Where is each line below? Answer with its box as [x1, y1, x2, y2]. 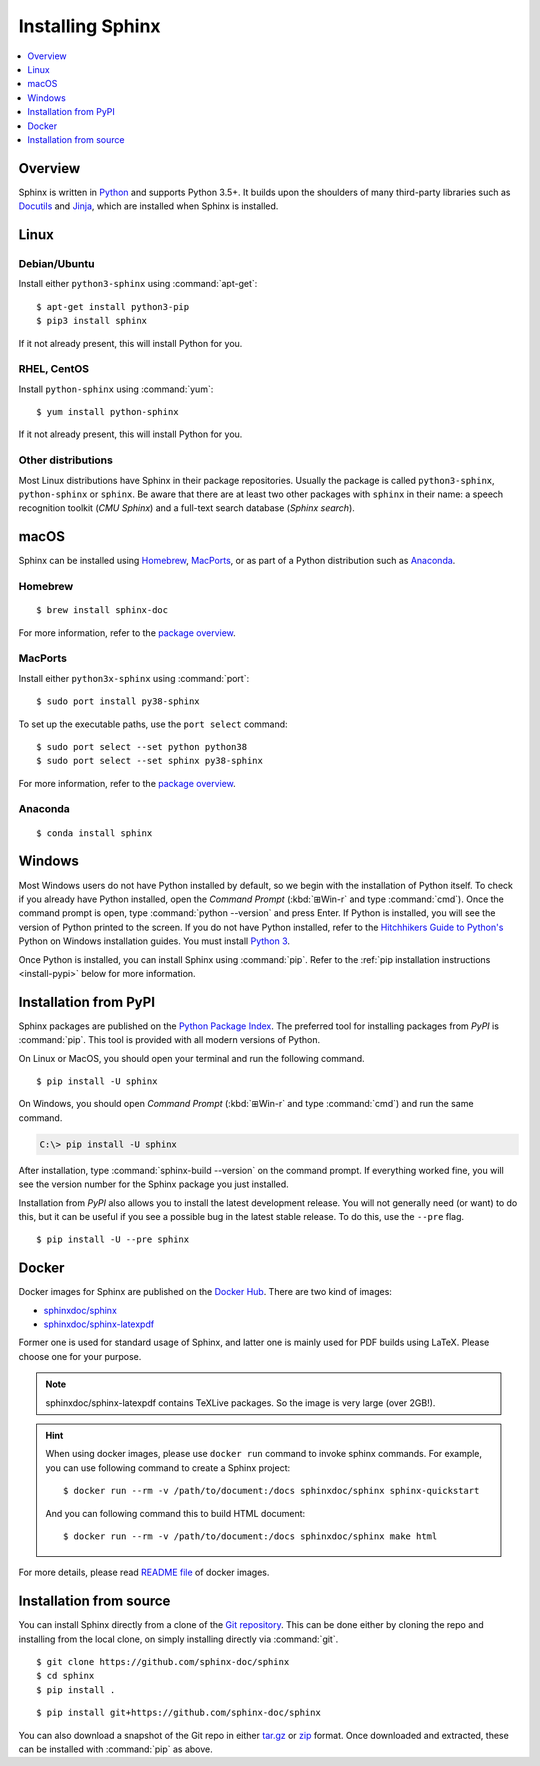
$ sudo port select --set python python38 [36, 741, 248, 752]
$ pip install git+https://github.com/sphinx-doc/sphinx [36, 1707, 322, 1719]
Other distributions [18, 453, 114, 467]
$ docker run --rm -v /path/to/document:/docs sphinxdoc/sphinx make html [63, 1530, 438, 1542]
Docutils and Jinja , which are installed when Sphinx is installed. [18, 200, 279, 212]
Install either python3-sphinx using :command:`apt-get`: [18, 278, 258, 290]
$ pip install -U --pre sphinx [36, 1234, 190, 1245]
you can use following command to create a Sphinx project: [45, 1461, 291, 1474]
